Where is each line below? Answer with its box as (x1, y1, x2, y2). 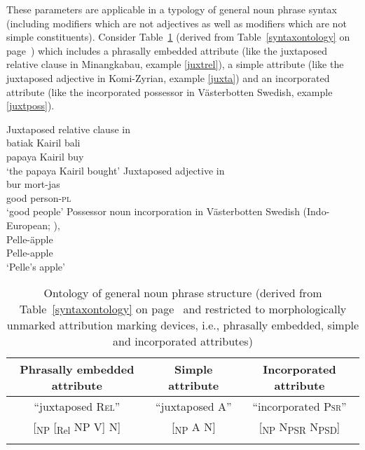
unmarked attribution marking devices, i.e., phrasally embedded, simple (6, 317, 359, 334)
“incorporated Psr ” (252, 398, 347, 415)
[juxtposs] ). (6, 98, 55, 113)
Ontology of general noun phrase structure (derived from (43, 285, 322, 301)
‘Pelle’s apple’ (6, 259, 65, 273)
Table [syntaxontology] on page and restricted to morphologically (19, 301, 347, 318)
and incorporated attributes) (113, 333, 253, 350)
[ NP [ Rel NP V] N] (33, 418, 121, 437)
